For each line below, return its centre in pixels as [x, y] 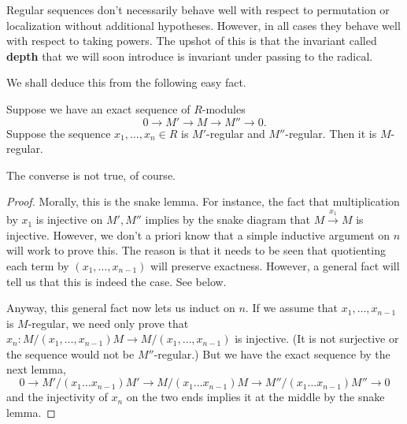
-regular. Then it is [331, 133]
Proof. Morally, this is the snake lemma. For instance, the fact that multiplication [203, 201]
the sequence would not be [70, 353]
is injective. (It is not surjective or [317, 338]
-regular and [236, 133]
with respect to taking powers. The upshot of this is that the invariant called [192, 41]
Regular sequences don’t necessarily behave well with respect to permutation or [198, 9]
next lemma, [36, 369]
